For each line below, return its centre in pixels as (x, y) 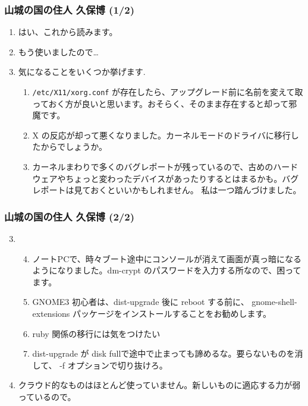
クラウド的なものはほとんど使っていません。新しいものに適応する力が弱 (159, 385)
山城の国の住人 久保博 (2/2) (69, 216)
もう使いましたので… (58, 51)
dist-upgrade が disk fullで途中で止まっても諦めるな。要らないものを (164, 353)
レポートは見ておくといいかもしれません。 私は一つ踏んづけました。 (167, 190)
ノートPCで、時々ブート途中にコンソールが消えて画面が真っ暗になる (167, 258)
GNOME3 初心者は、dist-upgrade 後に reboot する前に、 (141, 302)
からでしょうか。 (74, 147)
